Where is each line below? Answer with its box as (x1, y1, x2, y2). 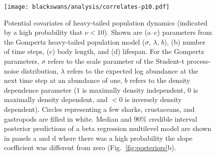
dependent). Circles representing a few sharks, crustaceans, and (4, 104, 195, 114)
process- (186, 56, 211, 66)
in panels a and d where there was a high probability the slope (4, 132, 193, 143)
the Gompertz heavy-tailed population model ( (4, 36, 145, 47)
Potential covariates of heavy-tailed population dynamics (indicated (4, 17, 208, 27)
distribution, (21, 65, 59, 76)
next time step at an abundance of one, (4, 75, 123, 85)
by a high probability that (4, 27, 83, 37)
